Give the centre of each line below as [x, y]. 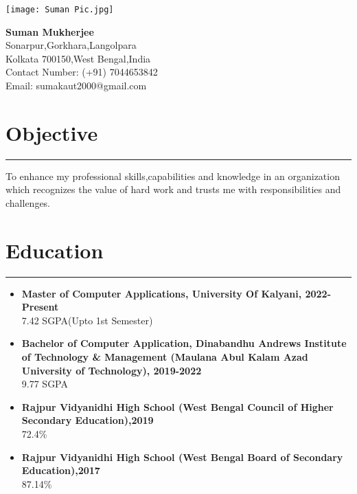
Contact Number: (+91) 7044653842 [82, 72]
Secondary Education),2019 [88, 420]
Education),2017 [61, 470]
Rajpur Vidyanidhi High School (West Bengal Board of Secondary [182, 457]
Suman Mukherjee [50, 31]
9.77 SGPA [45, 384]
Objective [52, 132]
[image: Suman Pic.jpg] [60, 10]
